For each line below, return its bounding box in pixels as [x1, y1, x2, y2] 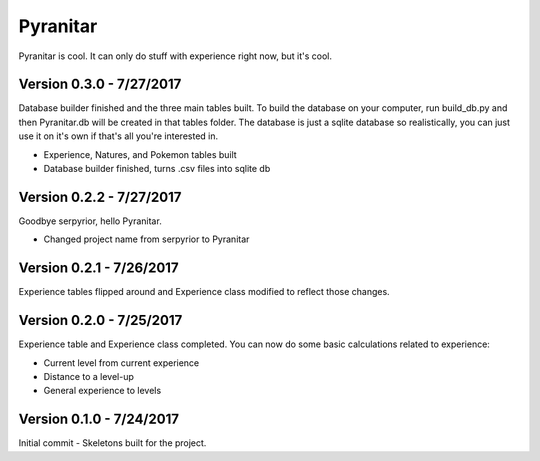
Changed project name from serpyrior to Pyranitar [43, 233, 250, 245]
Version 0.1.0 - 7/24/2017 [18, 411, 180, 428]
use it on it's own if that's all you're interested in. [18, 130, 219, 142]
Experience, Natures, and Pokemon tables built [43, 148, 237, 160]
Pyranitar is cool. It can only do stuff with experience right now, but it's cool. [18, 50, 332, 62]
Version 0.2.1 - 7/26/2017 [18, 260, 179, 277]
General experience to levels [43, 385, 162, 397]
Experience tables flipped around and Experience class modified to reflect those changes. [18, 286, 390, 298]
